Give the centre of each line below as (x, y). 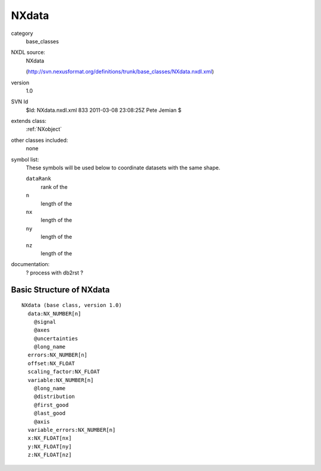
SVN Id (20, 102)
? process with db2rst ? (54, 273)
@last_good (50, 413)
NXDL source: (28, 52)
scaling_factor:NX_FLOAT (64, 372)
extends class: (29, 121)
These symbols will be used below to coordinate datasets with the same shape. (123, 168)
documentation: (30, 264)
